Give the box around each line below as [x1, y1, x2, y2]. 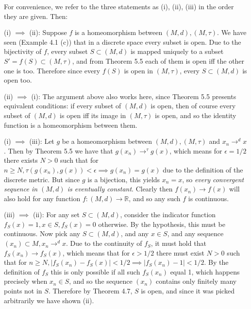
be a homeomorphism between [62, 136, 152, 146]
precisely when [4, 276, 48, 286]
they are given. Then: [4, 11, 68, 21]
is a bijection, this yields [87, 174, 160, 184]
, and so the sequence [69, 276, 133, 286]
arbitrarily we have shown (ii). [4, 295, 94, 305]
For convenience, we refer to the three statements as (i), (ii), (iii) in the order [4, 1, 234, 11]
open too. [4, 75, 32, 85]
